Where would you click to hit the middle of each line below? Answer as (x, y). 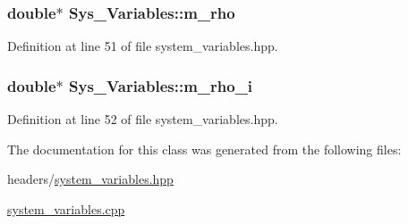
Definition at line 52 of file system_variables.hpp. (143, 119)
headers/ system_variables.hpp (90, 179)
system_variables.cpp (66, 208)
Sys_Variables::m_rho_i (161, 85)
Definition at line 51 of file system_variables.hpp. (143, 46)
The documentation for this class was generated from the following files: (204, 149)
